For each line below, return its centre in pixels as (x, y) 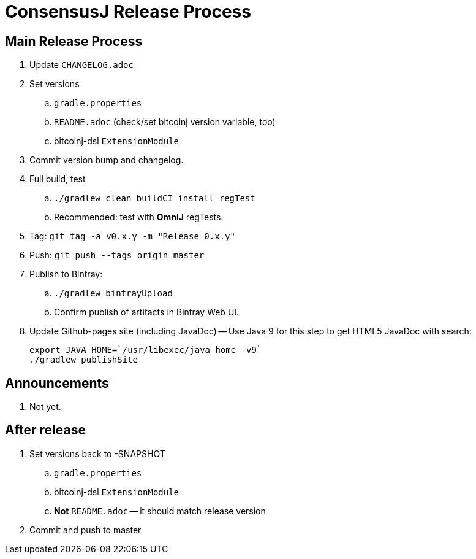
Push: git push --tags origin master (117, 255)
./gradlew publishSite (84, 360)
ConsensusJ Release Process (128, 12)
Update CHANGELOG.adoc (81, 65)
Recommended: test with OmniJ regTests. (139, 217)
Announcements (57, 383)
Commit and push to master (85, 530)
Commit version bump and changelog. (107, 160)
